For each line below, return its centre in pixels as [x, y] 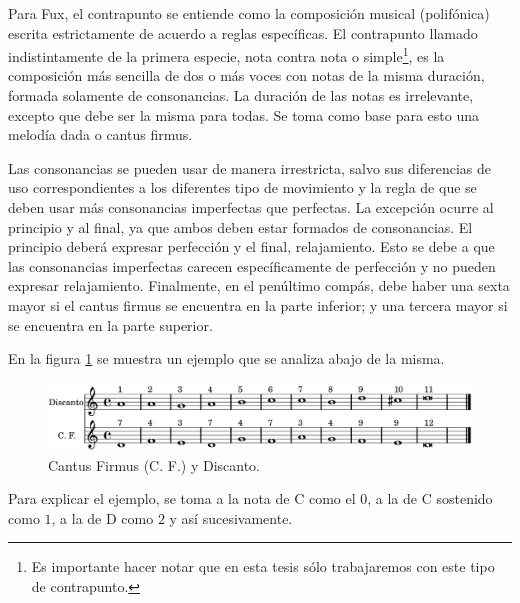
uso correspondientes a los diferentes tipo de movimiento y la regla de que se [242, 187]
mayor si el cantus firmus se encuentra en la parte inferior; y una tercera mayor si [258, 304]
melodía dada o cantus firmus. [100, 134]
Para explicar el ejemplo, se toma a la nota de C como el [182, 498]
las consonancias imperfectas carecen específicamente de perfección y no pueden [252, 265]
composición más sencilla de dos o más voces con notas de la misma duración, [246, 75]
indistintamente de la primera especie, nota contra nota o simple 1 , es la [226, 54]
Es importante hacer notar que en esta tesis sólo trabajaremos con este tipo [263, 566]
